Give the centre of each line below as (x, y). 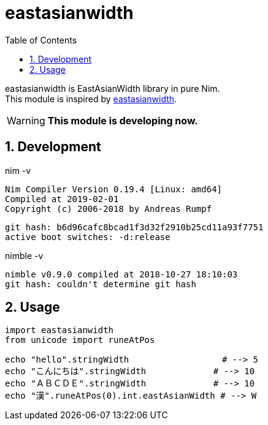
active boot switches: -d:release (88, 237)
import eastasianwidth (59, 330)
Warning (26, 120)
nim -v (18, 170)
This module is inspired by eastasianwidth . (91, 99)
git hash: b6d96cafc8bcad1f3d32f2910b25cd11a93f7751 (134, 227)
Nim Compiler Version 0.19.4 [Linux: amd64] (114, 189)
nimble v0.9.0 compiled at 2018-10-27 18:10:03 (121, 274)
